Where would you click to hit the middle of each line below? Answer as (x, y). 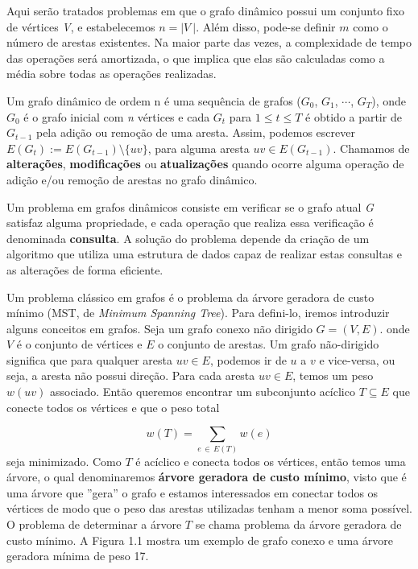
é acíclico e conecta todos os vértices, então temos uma (271, 461)
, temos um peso (333, 375)
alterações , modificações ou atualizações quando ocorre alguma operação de (205, 164)
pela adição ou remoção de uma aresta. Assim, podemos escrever (195, 132)
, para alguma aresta (199, 148)
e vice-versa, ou (357, 359)
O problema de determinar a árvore (94, 524)
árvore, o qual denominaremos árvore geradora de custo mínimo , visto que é (207, 477)
